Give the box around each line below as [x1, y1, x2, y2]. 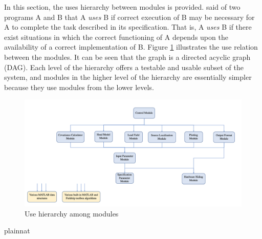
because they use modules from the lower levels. [4, 81, 154, 92]
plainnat [4, 225, 30, 236]
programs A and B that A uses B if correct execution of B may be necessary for [4, 11, 255, 22]
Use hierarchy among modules [25, 208, 119, 219]
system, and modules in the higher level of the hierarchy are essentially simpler [4, 72, 252, 82]
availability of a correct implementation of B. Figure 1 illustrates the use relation [4, 41, 258, 52]
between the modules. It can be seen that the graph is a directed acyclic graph [4, 51, 251, 62]
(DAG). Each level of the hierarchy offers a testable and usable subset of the [4, 61, 244, 72]
